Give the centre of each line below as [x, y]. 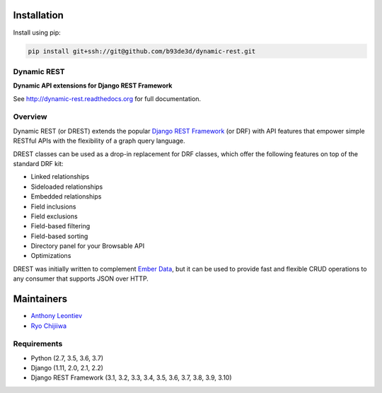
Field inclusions [53, 206]
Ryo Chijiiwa [49, 326]
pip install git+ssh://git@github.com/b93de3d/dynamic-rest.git [142, 51]
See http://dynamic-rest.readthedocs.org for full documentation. [107, 98]
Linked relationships [60, 177]
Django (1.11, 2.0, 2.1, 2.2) [67, 368]
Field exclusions [54, 216]
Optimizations [51, 256]
